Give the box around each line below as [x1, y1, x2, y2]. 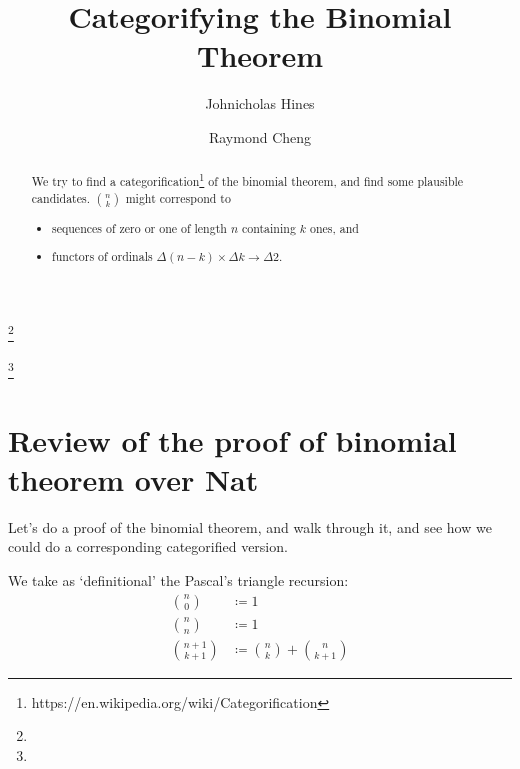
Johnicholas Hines [205, 93, 315, 114]
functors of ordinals [52, 248, 153, 265]
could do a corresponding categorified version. [8, 536, 288, 557]
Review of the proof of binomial [8, 419, 457, 460]
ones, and [309, 219, 359, 236]
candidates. [31, 189, 91, 206]
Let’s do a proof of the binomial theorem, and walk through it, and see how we [8, 516, 492, 537]
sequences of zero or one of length [52, 219, 227, 236]
